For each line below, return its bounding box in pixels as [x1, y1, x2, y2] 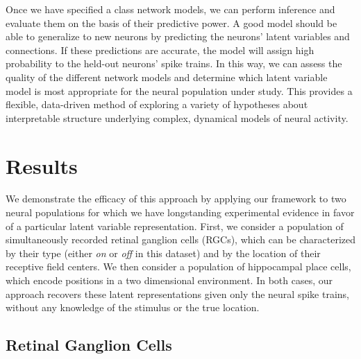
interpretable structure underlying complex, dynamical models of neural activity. [6, 110, 349, 125]
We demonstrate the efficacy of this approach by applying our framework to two [6, 191, 346, 206]
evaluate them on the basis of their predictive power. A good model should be [6, 15, 337, 30]
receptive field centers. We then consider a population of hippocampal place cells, [6, 259, 351, 274]
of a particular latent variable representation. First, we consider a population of [6, 218, 344, 233]
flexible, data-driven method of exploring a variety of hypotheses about [6, 97, 308, 112]
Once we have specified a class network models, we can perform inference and [6, 2, 335, 16]
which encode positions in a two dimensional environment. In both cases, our [6, 273, 333, 288]
